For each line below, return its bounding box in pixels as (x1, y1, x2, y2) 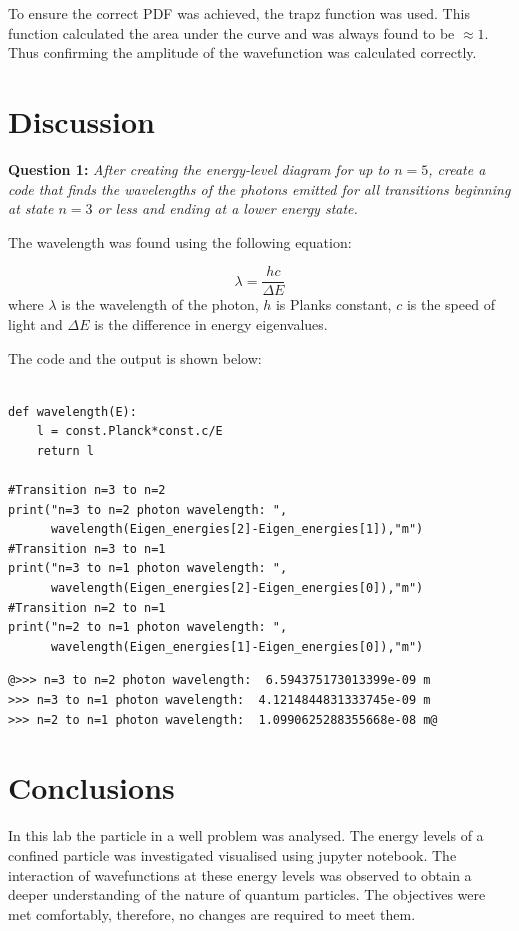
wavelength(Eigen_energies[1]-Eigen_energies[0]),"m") (50, 639, 424, 654)
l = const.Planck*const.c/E (36, 424, 223, 439)
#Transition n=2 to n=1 (8, 600, 166, 615)
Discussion (8, 100, 155, 141)
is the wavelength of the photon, (61, 294, 259, 315)
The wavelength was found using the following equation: (8, 231, 352, 252)
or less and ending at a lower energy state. (97, 198, 358, 219)
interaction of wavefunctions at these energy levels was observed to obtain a (8, 864, 472, 885)
